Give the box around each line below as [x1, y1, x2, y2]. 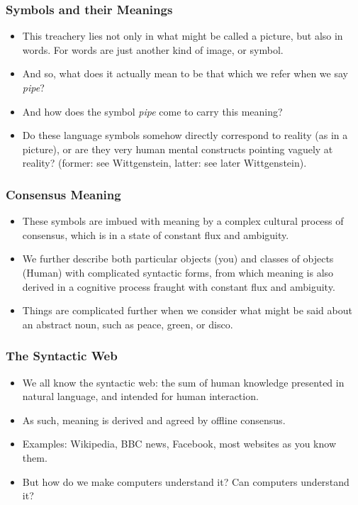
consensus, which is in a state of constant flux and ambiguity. [22, 227, 289, 242]
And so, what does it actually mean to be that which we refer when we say [22, 66, 348, 81]
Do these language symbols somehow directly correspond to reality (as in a [22, 128, 348, 143]
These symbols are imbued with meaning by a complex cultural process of [22, 213, 344, 228]
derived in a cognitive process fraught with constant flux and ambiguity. [22, 279, 335, 294]
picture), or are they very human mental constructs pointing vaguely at [22, 141, 333, 156]
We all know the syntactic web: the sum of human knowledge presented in [22, 374, 345, 389]
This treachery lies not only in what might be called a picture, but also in [22, 28, 343, 43]
